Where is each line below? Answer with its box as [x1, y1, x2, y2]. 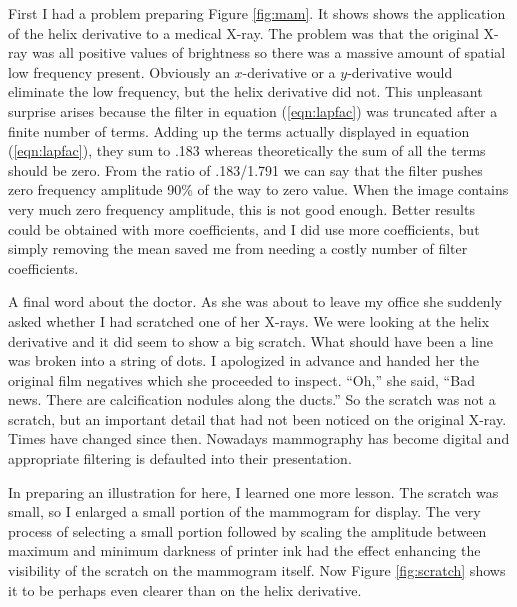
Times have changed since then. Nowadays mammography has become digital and [8, 428, 510, 449]
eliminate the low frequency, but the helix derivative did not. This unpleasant [8, 81, 483, 102]
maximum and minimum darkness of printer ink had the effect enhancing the [8, 540, 481, 561]
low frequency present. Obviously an [8, 61, 230, 82]
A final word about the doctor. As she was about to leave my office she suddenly [8, 291, 502, 312]
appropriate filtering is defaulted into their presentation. [8, 448, 352, 469]
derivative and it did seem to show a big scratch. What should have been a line [8, 330, 493, 351]
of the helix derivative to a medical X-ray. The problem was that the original [8, 22, 479, 43]
